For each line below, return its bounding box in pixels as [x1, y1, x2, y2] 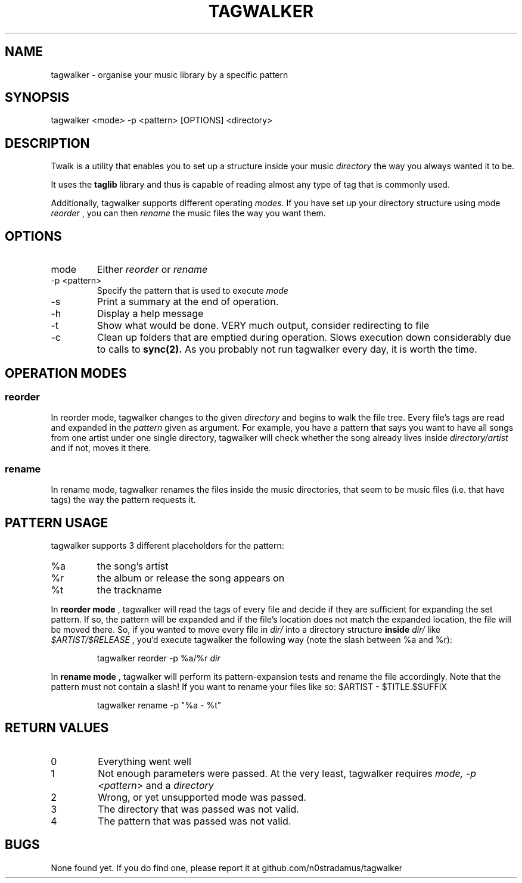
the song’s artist [97, 559, 169, 572]
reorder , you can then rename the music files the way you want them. [51, 208, 326, 219]
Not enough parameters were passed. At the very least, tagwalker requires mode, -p [98, 767, 477, 779]
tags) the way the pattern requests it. [51, 495, 196, 505]
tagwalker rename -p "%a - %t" [97, 699, 222, 710]
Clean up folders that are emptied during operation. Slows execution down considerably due [97, 331, 511, 344]
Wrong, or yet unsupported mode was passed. [98, 791, 306, 803]
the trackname [97, 583, 162, 596]
